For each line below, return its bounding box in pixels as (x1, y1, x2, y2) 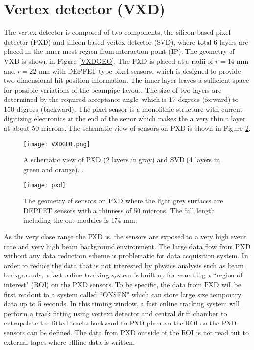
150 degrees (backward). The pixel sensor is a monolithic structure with (4, 103, 219, 114)
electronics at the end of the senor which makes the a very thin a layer (34, 113, 246, 124)
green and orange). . (23, 164, 84, 174)
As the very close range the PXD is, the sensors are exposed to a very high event (4, 231, 247, 241)
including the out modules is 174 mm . (23, 215, 137, 225)
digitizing (4, 113, 32, 124)
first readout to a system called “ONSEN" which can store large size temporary (4, 289, 242, 299)
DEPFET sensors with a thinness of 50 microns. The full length (23, 205, 215, 215)
